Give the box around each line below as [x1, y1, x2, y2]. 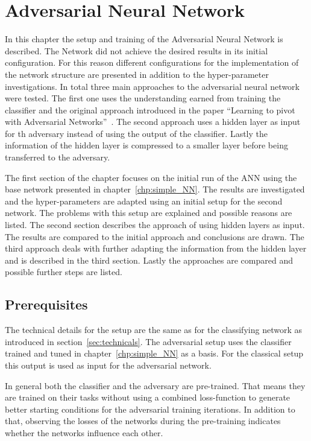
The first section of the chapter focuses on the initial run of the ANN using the [5, 171, 297, 183]
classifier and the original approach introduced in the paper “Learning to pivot [5, 103, 295, 116]
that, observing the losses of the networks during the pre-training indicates [5, 414, 281, 427]
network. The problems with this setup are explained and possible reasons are [5, 206, 292, 219]
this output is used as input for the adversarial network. [5, 358, 212, 371]
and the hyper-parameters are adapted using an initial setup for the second [5, 194, 283, 207]
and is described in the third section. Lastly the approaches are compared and [5, 253, 293, 266]
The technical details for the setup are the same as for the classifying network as [5, 323, 302, 336]
